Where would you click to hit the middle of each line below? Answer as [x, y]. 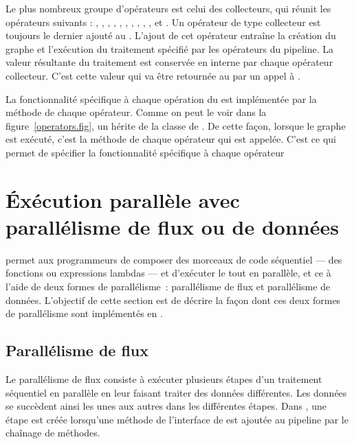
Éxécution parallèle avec [123, 199]
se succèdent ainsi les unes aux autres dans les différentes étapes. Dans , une [166, 406]
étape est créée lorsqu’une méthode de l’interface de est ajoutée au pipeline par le [177, 419]
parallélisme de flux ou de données [172, 226]
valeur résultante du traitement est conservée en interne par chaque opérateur [169, 62]
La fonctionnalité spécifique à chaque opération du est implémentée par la [161, 98]
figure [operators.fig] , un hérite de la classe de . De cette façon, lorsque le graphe [176, 125]
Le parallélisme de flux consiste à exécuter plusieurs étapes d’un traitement [164, 379]
